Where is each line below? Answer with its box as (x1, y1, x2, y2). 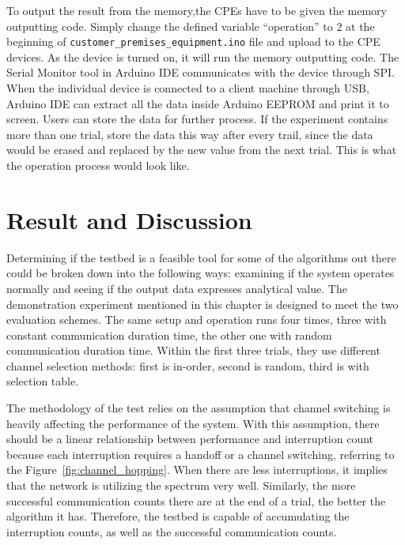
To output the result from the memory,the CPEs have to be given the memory (6, 2, 387, 18)
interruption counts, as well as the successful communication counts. (6, 523, 337, 539)
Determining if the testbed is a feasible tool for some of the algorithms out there (6, 249, 396, 265)
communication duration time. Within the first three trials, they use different (6, 342, 380, 359)
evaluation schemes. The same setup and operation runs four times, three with (6, 311, 387, 328)
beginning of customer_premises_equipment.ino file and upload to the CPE (6, 33, 380, 50)
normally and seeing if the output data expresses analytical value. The (6, 280, 347, 296)
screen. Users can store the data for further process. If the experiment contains (6, 111, 388, 127)
